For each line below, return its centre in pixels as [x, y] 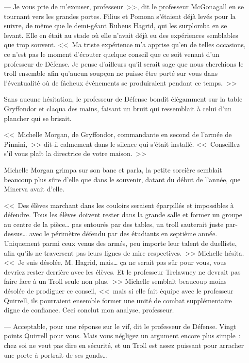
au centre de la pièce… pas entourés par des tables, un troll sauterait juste [114, 224]
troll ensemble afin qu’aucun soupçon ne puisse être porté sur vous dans [111, 73]
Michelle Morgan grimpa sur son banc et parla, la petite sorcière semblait [113, 169]
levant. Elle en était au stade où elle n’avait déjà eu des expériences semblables [121, 35]
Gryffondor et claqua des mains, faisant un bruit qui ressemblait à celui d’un [118, 108]
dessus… [16, 233]
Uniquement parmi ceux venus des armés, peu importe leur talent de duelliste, [120, 243]
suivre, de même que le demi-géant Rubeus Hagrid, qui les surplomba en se [116, 26]
